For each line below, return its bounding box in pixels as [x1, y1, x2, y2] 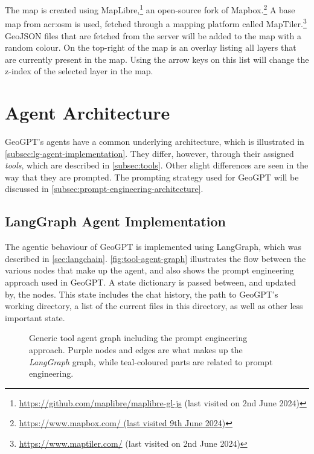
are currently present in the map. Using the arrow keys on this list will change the [5, 53, 309, 65]
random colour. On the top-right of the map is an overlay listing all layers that [5, 41, 296, 54]
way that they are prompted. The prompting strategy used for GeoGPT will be [5, 170, 299, 183]
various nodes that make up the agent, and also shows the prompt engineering [5, 264, 294, 277]
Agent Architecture [5, 100, 170, 125]
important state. [5, 311, 65, 324]
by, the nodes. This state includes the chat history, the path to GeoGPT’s [5, 287, 278, 300]
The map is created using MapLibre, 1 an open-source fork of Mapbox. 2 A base [5, 2, 295, 16]
